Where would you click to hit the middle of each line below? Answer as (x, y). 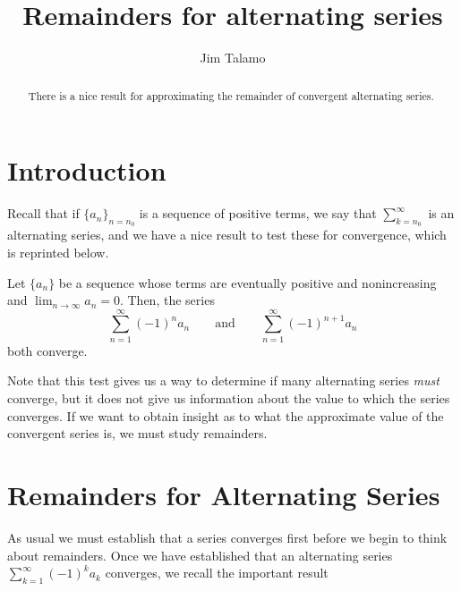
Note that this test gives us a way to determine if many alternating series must (223, 380)
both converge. (47, 350)
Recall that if (43, 213)
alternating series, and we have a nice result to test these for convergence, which (227, 235)
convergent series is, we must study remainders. (137, 433)
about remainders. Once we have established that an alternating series (200, 555)
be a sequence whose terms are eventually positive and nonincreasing (248, 282)
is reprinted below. (58, 252)
